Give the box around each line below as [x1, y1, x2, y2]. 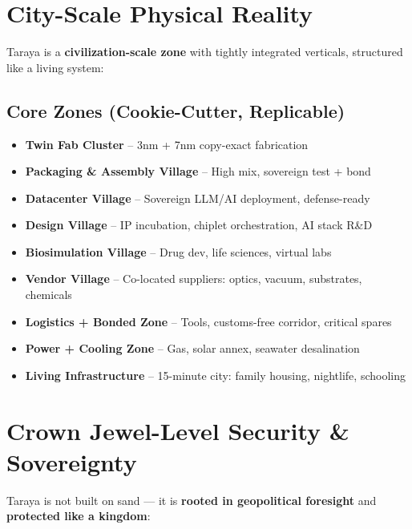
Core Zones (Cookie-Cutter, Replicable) [6, 98, 345, 123]
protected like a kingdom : [6, 507, 151, 524]
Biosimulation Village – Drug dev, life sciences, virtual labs [25, 243, 332, 260]
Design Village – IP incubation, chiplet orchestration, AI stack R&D [25, 216, 373, 233]
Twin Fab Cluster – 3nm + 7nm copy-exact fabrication [25, 135, 309, 152]
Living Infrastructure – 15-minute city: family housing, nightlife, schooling [25, 366, 406, 383]
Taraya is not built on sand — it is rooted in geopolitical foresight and [6, 491, 377, 508]
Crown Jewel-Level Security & [6, 414, 349, 446]
